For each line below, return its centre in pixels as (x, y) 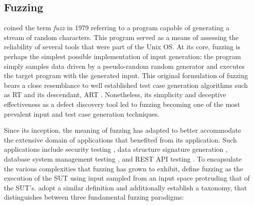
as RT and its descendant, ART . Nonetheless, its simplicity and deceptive (115, 94)
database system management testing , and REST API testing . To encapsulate (123, 158)
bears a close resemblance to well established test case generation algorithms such (126, 85)
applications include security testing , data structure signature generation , (116, 149)
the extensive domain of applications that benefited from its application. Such (120, 139)
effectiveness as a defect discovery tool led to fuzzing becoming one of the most (122, 104)
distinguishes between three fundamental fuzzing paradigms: (94, 197)
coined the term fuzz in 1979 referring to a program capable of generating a (117, 28)
